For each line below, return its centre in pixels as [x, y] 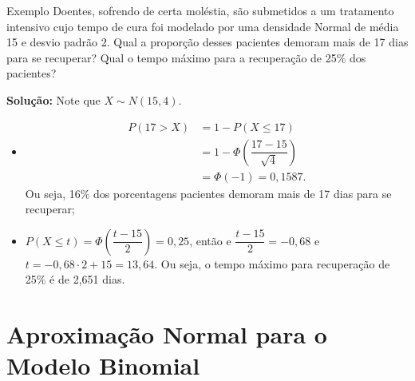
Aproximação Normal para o [167, 334]
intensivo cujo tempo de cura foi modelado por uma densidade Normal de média [203, 26]
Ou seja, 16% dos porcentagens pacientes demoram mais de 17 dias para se [208, 193]
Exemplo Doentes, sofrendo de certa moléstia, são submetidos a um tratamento [200, 10]
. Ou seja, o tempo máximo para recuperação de [272, 263]
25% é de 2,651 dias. [75, 279]
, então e [210, 240]
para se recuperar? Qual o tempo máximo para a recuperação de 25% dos [186, 57]
